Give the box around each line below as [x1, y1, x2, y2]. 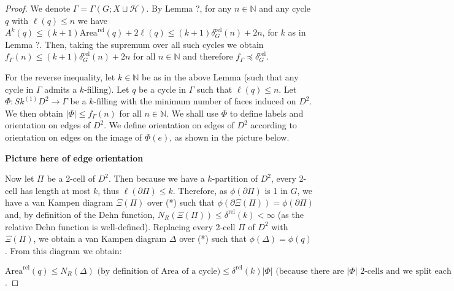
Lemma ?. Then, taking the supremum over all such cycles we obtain [5, 37, 264, 50]
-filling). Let [84, 82, 129, 95]
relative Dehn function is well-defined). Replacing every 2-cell [5, 220, 236, 233]
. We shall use [166, 106, 219, 119]
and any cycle [259, 2, 310, 14]
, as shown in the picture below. [169, 130, 290, 143]
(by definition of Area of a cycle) [97, 266, 221, 276]
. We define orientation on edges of [104, 118, 234, 131]
